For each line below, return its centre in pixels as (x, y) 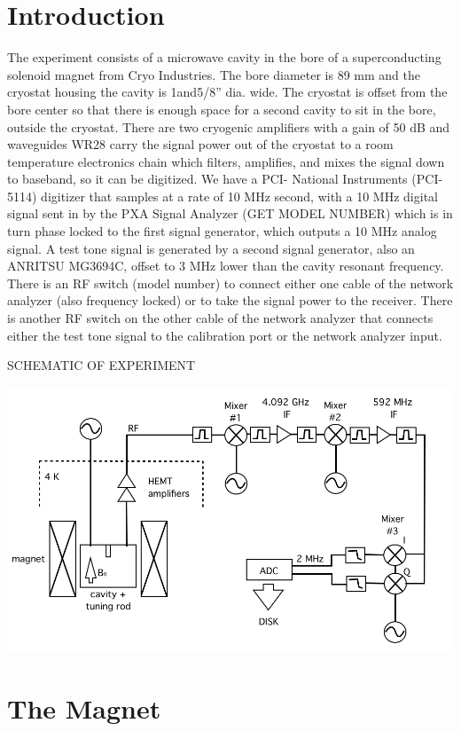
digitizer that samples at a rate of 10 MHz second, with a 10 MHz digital (239, 196)
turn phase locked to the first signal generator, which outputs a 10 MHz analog (222, 231)
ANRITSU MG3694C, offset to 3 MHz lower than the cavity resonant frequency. (226, 266)
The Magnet (84, 707)
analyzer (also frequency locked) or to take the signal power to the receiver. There (230, 300)
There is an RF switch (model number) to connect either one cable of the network (230, 283)
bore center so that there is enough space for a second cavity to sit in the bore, (222, 109)
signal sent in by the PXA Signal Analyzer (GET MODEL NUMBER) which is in (230, 213)
